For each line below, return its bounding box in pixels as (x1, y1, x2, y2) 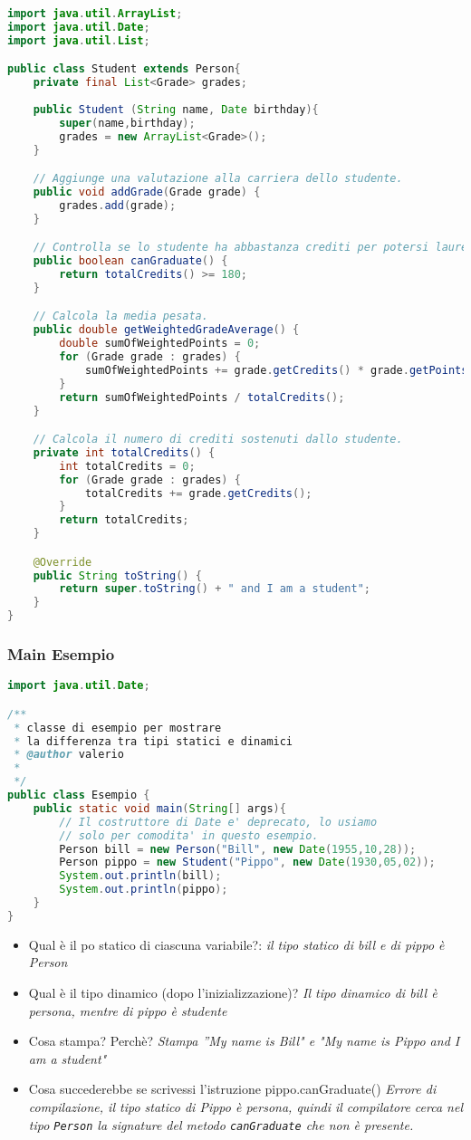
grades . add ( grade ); (59, 198, 177, 212)
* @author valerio (14, 748, 124, 762)
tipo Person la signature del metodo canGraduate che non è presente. (28, 1115, 414, 1134)
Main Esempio (7, 642, 115, 665)
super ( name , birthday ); (59, 116, 196, 129)
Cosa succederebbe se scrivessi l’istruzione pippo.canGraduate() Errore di (28, 1079, 437, 1098)
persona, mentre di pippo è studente (28, 1001, 227, 1020)
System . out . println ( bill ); (59, 869, 222, 883)
